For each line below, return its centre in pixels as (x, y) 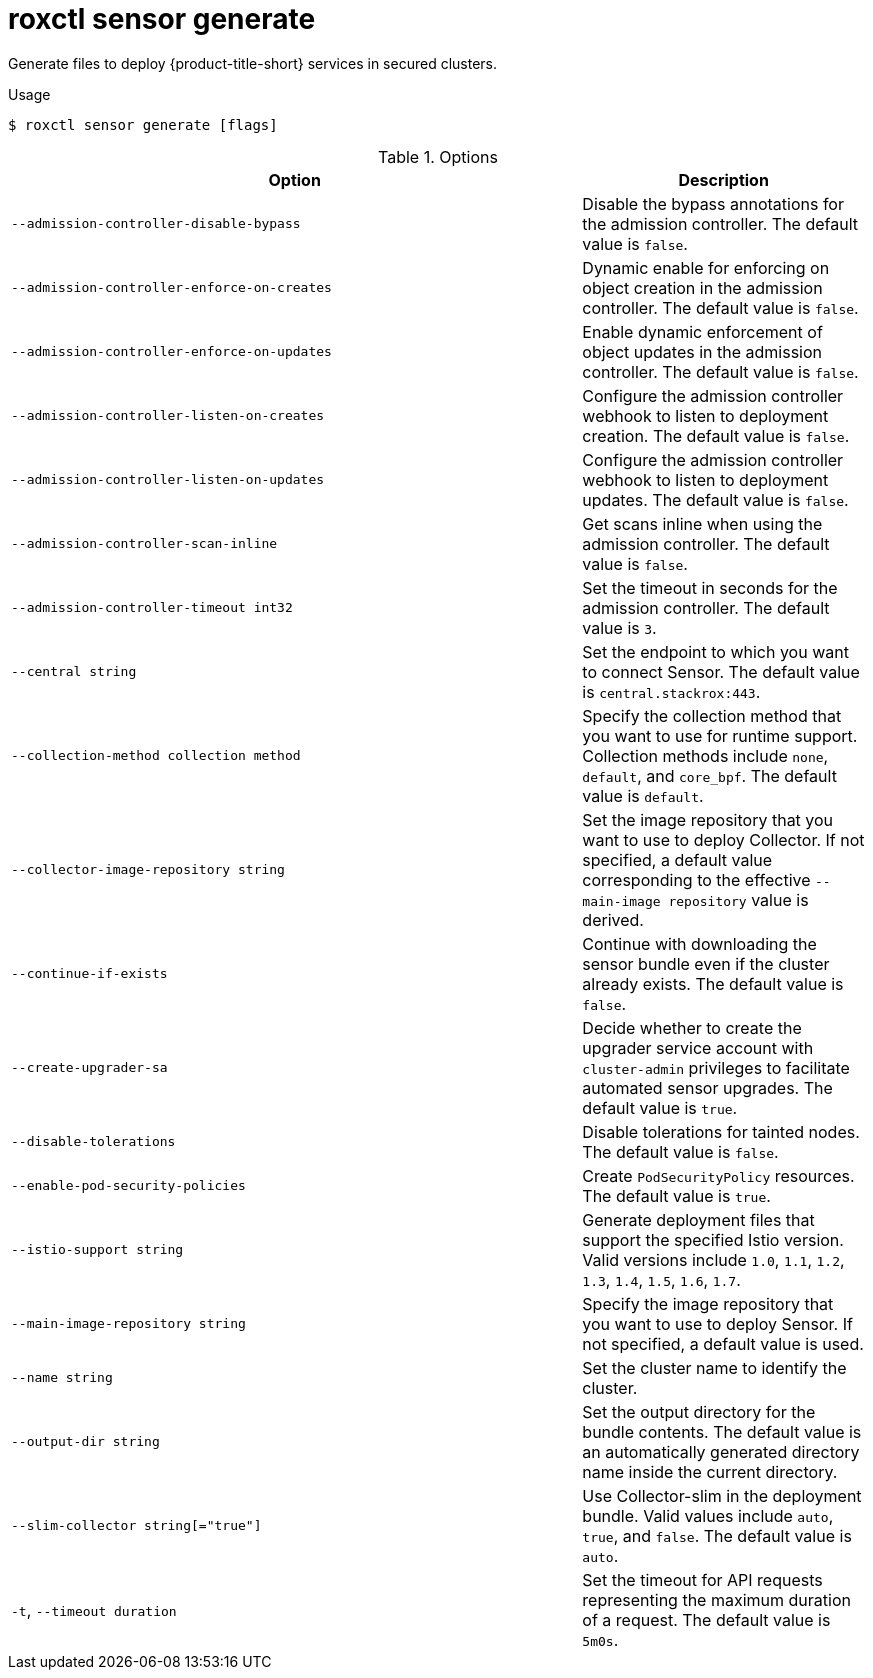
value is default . (643, 795)
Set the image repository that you (708, 819)
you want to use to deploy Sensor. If (717, 1323)
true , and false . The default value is (717, 1535)
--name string (62, 1378)
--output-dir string (85, 1442)
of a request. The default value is (706, 1619)
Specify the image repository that (708, 1303)
